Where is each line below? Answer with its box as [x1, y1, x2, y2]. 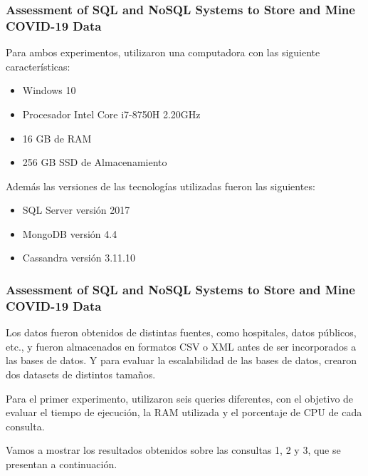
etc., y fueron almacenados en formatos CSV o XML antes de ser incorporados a [6, 338, 357, 353]
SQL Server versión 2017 [22, 202, 130, 217]
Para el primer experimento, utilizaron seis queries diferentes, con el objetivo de [6, 390, 354, 405]
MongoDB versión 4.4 [22, 226, 117, 241]
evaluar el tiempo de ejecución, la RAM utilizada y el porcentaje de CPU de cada [6, 405, 362, 420]
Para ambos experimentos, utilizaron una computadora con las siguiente [6, 45, 320, 60]
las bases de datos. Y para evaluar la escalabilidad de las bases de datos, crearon [6, 353, 357, 368]
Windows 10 [22, 83, 76, 98]
